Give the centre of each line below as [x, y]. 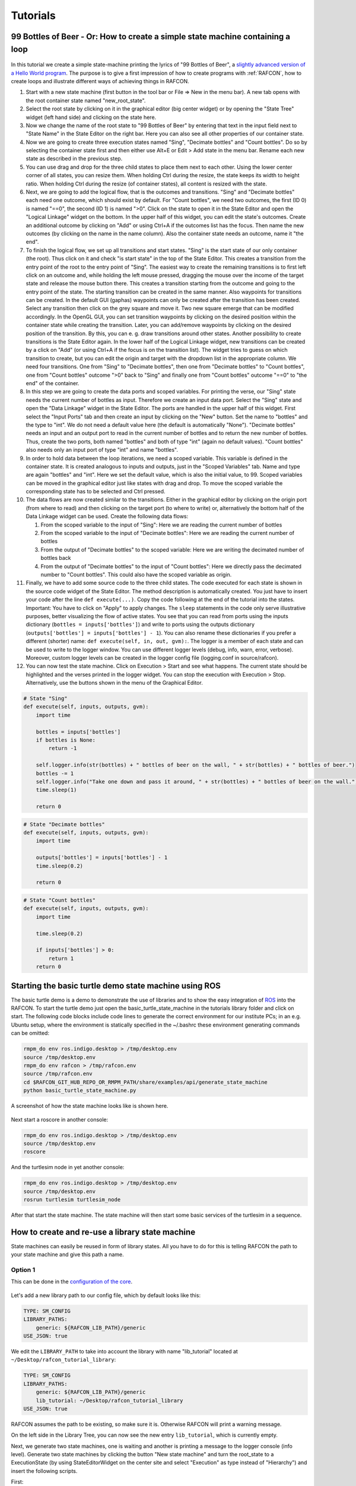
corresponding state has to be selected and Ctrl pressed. [96, 492]
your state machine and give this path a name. [67, 1255]
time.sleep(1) [56, 790]
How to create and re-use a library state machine [103, 1232]
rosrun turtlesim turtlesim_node [72, 1200]
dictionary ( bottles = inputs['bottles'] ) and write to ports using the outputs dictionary [140, 625]
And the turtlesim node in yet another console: [68, 1167]
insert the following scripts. [44, 1471]
